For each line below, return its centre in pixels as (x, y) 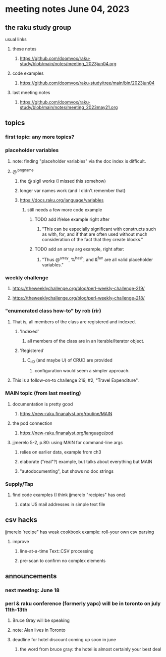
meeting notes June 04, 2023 (67, 9)
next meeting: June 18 (32, 590)
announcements (31, 576)
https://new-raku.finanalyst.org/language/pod (67, 433)
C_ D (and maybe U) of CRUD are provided (70, 361)
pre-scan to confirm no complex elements (62, 560)
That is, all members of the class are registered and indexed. (74, 322)
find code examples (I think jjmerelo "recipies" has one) (69, 495)
